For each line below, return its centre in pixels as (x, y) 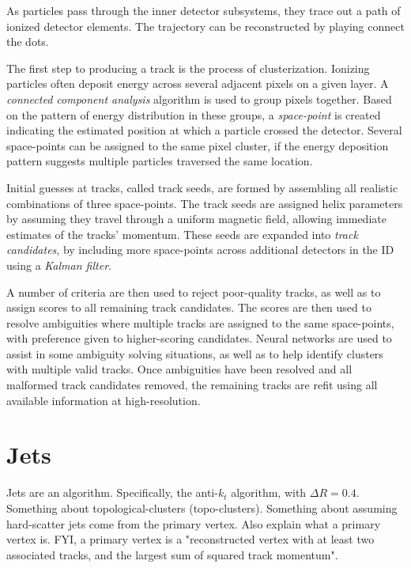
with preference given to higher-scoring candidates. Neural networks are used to (199, 338)
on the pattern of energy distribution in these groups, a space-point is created (194, 114)
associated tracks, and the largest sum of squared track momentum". (172, 554)
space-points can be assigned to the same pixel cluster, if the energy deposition (198, 145)
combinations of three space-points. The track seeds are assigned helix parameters (205, 203)
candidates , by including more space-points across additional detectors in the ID (200, 250)
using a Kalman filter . (59, 265)
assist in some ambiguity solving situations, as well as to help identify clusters (195, 353)
